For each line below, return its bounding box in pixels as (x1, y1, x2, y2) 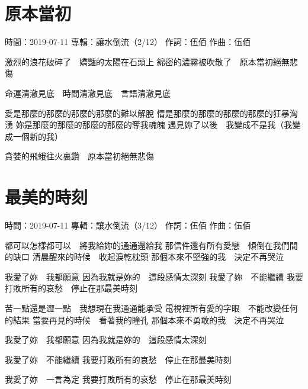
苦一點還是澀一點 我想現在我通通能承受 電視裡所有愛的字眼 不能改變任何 (5, 301, 298, 314)
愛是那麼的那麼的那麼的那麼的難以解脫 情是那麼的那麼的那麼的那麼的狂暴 (5, 107, 290, 119)
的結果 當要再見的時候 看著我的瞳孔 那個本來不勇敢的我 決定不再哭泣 (5, 313, 284, 326)
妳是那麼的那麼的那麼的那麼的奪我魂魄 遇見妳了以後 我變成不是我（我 (15, 118, 293, 131)
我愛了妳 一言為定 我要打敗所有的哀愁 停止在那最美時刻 (5, 373, 232, 385)
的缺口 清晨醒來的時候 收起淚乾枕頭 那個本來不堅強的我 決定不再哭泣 (5, 250, 284, 263)
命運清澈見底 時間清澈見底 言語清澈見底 (5, 86, 171, 99)
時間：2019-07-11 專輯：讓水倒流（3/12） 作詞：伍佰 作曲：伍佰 (5, 219, 251, 231)
